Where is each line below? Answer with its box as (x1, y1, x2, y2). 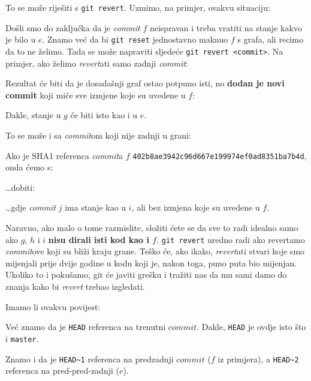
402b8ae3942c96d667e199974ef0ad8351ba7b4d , (132, 149, 307, 161)
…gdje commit (5, 201, 56, 214)
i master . (5, 332, 39, 344)
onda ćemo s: (5, 161, 53, 173)
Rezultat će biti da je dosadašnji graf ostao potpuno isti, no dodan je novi (5, 77, 285, 89)
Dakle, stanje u (5, 109, 61, 121)
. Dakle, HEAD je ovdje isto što (197, 320, 306, 333)
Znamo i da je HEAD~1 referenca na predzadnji (5, 352, 174, 365)
